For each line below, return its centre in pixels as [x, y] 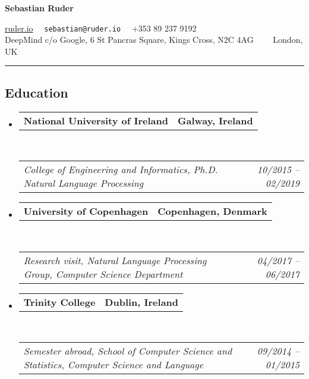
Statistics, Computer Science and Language [113, 365]
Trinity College [59, 302]
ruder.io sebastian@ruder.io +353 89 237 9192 [101, 28]
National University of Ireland [96, 120]
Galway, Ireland [215, 120]
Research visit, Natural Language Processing [115, 260]
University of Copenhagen [86, 211]
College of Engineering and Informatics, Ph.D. [121, 170]
